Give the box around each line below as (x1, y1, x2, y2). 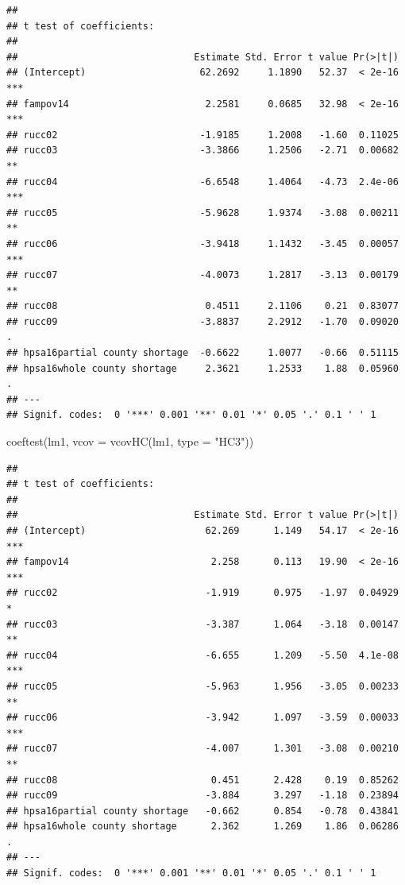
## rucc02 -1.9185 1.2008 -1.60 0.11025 (6, 129, 399, 141)
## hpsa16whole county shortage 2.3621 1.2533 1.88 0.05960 (6, 362, 399, 374)
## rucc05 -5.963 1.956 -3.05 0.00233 (6, 680, 399, 692)
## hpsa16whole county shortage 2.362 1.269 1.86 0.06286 (6, 821, 399, 833)
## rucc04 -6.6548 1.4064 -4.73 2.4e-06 (6, 176, 399, 187)
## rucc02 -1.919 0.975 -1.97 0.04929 (6, 587, 399, 599)
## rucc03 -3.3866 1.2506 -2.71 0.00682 (6, 145, 399, 157)
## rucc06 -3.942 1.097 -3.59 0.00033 (6, 712, 399, 724)
